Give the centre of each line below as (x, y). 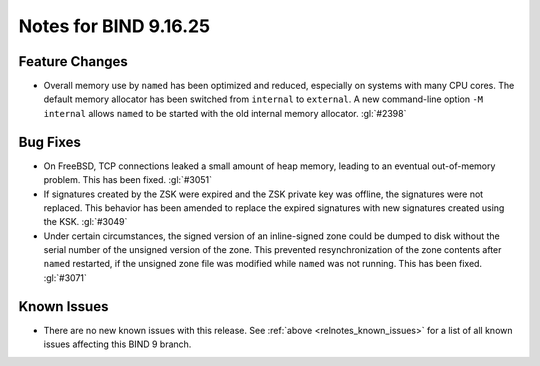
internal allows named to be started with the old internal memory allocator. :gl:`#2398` (225, 113)
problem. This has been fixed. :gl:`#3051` (128, 180)
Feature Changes (73, 61)
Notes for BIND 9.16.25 (114, 26)
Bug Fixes (50, 141)
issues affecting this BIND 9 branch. (117, 344)
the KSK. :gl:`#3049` (85, 222)
